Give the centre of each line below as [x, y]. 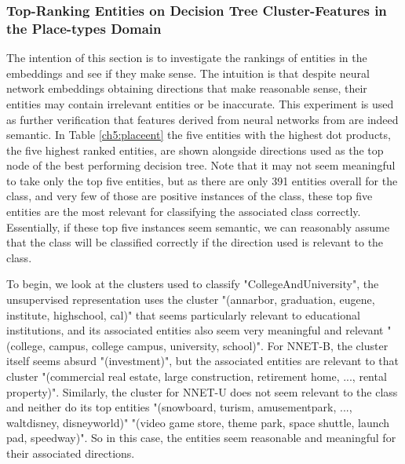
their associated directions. [71, 453]
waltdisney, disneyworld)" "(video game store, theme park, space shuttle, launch [198, 422]
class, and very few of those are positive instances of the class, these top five [190, 196]
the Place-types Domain [84, 28]
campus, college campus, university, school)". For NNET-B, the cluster [219, 345]
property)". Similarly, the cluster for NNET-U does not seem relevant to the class [202, 391]
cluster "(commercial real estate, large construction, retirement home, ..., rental [197, 376]
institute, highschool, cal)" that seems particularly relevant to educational [183, 314]
